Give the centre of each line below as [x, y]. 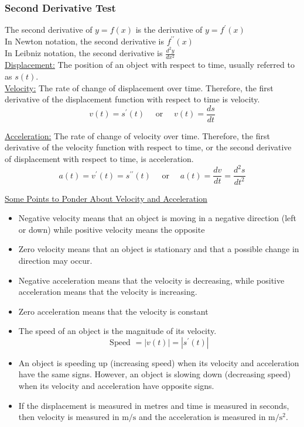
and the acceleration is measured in [202, 417]
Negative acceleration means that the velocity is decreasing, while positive [151, 280]
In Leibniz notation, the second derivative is [84, 53]
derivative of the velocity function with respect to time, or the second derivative [148, 147]
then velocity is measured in [69, 417]
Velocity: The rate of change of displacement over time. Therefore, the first [139, 87]
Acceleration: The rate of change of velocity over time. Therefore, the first [137, 135]
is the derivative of [169, 30]
